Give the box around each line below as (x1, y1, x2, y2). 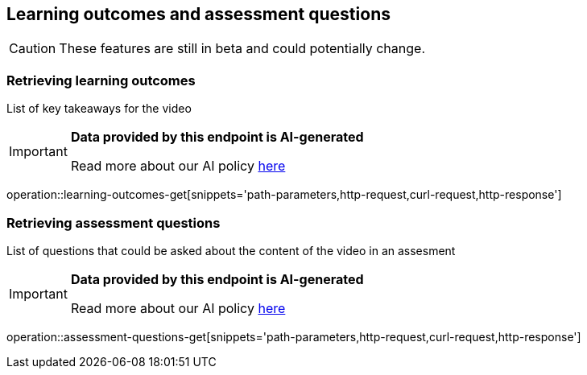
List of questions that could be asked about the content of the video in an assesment (6, 243, 456, 258)
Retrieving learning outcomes (6, 72, 196, 89)
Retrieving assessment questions (6, 214, 221, 231)
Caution (9, 40, 56, 57)
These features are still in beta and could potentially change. (59, 40, 426, 57)
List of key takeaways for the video (6, 101, 192, 116)
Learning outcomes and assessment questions (6, 4, 391, 24)
